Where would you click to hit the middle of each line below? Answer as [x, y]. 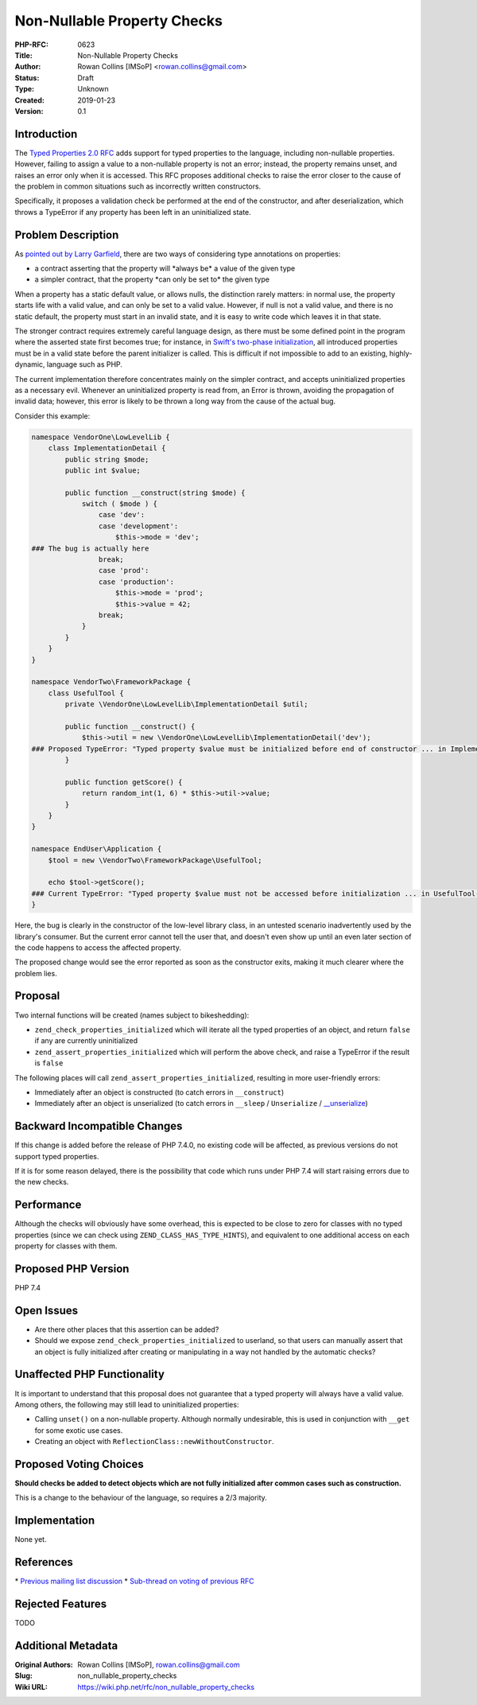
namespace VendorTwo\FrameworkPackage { [111, 682]
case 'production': [136, 582]
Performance [48, 1205]
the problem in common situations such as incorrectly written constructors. [138, 186]
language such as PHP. [85, 364]
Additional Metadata [66, 1646]
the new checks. [42, 1182]
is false [49, 1063]
